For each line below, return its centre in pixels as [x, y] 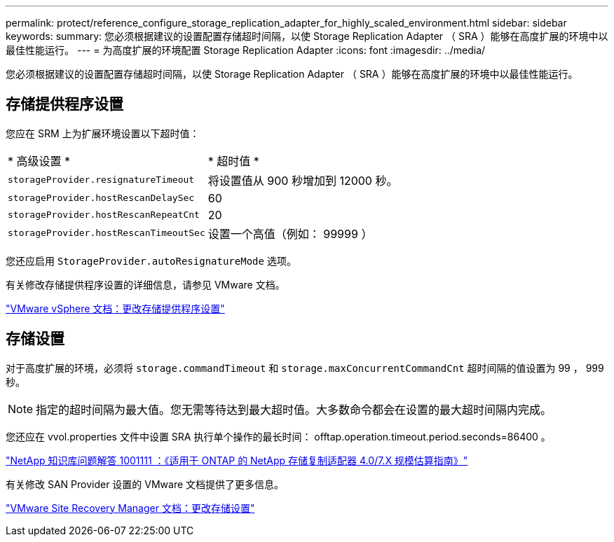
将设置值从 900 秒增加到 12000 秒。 [303, 180]
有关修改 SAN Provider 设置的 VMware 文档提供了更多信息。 [145, 484]
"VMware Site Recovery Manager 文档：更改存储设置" [130, 508]
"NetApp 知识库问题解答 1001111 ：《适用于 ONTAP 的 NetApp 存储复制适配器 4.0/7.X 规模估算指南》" [237, 460]
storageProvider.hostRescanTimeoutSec [107, 233]
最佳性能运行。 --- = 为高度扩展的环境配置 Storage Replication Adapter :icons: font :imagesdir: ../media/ [246, 50]
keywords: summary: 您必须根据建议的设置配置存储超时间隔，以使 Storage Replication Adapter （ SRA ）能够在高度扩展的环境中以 [307, 36]
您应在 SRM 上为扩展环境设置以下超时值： [103, 133]
